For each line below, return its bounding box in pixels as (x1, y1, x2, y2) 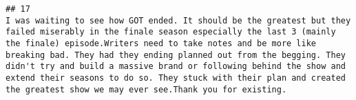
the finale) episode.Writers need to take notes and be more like (6, 38, 317, 48)
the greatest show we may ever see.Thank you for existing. (6, 84, 287, 94)
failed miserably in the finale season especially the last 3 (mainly (6, 27, 336, 37)
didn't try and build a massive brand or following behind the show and (6, 61, 346, 72)
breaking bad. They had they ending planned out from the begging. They (6, 50, 346, 60)
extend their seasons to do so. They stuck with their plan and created (6, 72, 346, 83)
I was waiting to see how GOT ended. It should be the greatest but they (6, 15, 351, 26)
